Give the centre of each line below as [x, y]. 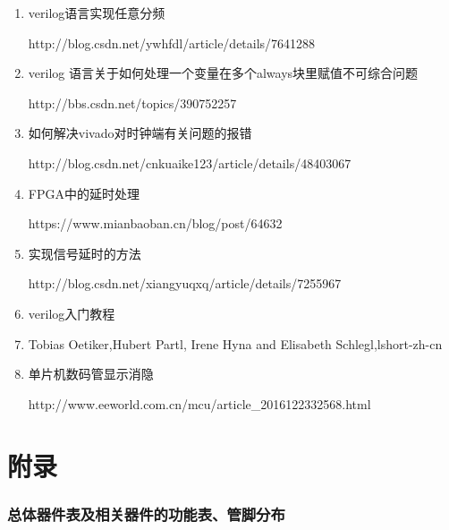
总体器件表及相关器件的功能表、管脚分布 [146, 513]
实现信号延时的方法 [85, 253]
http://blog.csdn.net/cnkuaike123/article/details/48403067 [190, 162]
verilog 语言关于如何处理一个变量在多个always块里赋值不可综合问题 [223, 73]
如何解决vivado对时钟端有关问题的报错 [140, 133]
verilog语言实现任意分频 [97, 13]
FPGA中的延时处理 [84, 193]
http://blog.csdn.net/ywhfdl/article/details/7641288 [172, 43]
